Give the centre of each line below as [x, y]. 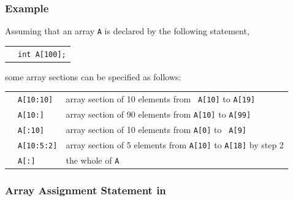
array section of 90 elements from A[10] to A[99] [158, 114]
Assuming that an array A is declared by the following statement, [127, 31]
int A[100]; [42, 54]
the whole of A [93, 160]
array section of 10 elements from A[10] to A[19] [161, 99]
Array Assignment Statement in [86, 190]
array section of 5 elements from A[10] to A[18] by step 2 [175, 144]
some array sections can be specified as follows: [93, 76]
